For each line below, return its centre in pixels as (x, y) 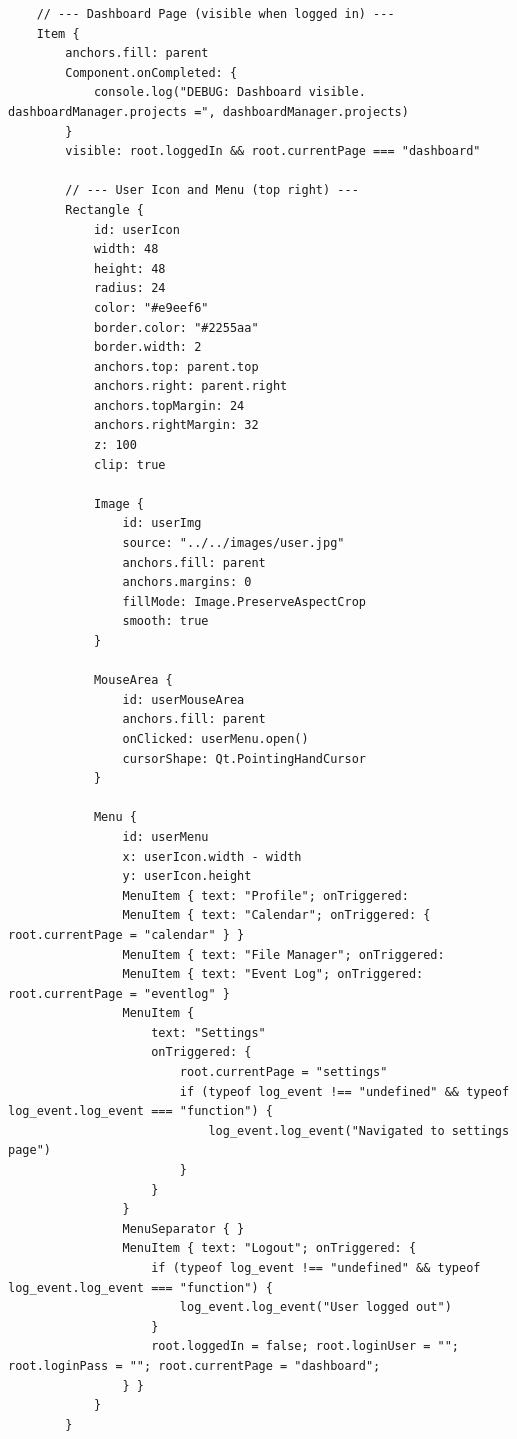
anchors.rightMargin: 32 (176, 425)
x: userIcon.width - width (212, 856)
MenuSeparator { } (183, 1228)
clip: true (129, 464)
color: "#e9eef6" (151, 307)
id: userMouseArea (183, 699)
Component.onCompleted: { (151, 72)
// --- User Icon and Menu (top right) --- (212, 190)
